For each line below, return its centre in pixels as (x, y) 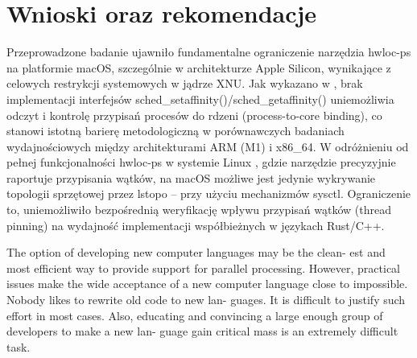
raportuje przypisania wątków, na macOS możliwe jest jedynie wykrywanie (191, 177)
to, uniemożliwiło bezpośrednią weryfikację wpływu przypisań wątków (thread (199, 210)
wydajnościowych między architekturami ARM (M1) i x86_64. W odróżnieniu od (208, 146)
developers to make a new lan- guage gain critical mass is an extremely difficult (202, 331)
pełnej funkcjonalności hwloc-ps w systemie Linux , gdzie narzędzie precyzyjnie (201, 162)
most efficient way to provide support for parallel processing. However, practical (204, 267)
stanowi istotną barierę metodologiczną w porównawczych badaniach (175, 131)
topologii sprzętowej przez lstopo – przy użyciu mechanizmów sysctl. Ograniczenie (209, 193)
